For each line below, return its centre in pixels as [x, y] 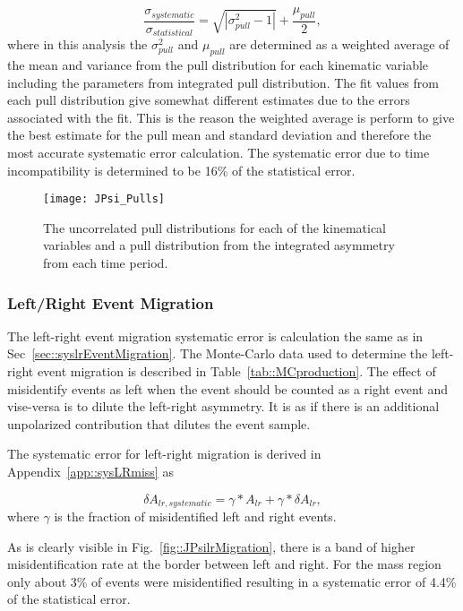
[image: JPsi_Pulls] [104, 199]
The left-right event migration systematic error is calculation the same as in [215, 336]
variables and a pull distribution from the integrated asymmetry [219, 245]
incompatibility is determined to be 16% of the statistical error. [181, 170]
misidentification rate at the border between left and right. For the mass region [224, 564]
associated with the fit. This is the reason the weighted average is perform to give [231, 117]
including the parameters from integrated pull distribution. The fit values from [223, 82]
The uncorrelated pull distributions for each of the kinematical [215, 227]
